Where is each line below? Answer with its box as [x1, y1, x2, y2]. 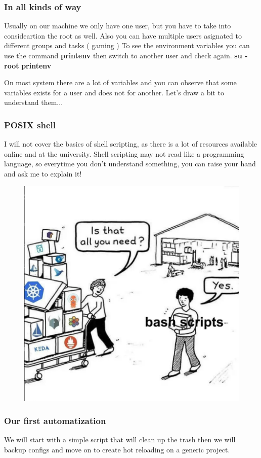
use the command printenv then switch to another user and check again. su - [4, 50, 248, 60]
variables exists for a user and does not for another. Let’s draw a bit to [4, 87, 224, 97]
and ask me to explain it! [4, 168, 82, 179]
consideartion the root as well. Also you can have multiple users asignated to [4, 30, 242, 41]
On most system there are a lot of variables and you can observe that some [4, 77, 237, 88]
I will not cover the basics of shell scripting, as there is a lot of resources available [4, 138, 257, 149]
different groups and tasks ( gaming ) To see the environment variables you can [4, 40, 250, 51]
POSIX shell [4, 118, 56, 131]
